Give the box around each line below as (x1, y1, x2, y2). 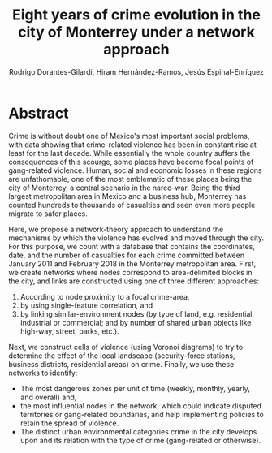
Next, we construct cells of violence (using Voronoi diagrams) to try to (8, 342, 244, 352)
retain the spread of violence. (19, 418, 119, 428)
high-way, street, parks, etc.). (19, 326, 119, 336)
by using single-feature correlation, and (19, 300, 153, 310)
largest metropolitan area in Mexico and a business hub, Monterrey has (8, 191, 247, 201)
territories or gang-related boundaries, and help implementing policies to (19, 409, 264, 419)
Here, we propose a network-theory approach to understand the (8, 224, 224, 234)
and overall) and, (19, 392, 77, 402)
